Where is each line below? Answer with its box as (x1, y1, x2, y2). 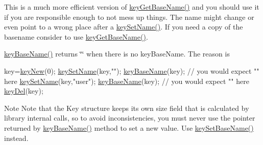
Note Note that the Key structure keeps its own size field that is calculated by (4, 102, 249, 113)
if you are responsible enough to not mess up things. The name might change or (4, 11, 254, 22)
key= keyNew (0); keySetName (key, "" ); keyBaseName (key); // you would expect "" (4, 65, 259, 76)
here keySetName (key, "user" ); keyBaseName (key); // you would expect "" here (4, 75, 249, 86)
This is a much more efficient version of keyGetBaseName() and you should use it (4, 2, 259, 12)
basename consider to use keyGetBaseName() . (4, 31, 148, 42)
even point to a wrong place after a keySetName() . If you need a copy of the (4, 21, 243, 32)
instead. (4, 132, 29, 143)
